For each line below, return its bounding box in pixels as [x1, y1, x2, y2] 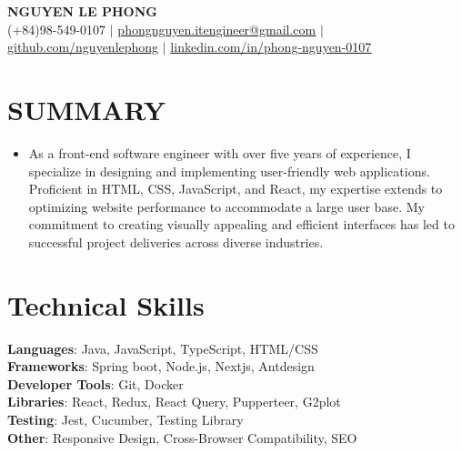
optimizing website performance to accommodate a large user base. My [28, 196, 425, 216]
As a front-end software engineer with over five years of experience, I [28, 143, 411, 162]
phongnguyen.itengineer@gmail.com [117, 19, 316, 38]
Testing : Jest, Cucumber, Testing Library [7, 409, 244, 428]
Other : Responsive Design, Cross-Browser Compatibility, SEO [7, 428, 357, 447]
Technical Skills [7, 286, 205, 323]
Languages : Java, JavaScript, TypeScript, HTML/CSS [7, 338, 318, 357]
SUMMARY [7, 90, 166, 127]
